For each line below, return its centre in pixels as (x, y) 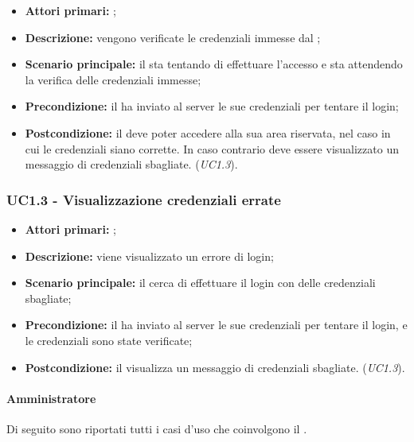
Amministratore (51, 398)
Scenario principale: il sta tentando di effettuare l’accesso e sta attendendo (214, 64)
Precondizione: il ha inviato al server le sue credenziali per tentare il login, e (216, 325)
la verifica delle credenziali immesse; (113, 79)
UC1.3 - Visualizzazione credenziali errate (144, 199)
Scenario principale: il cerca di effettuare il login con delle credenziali (200, 283)
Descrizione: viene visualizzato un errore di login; (149, 256)
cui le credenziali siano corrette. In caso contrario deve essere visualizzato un (212, 148)
